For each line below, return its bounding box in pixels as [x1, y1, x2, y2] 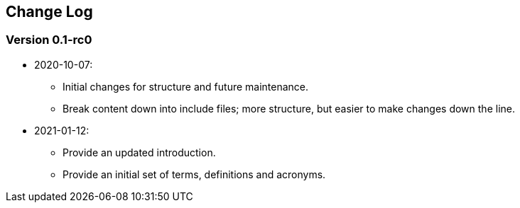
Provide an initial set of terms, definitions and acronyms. [63, 168, 326, 180]
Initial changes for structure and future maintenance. [63, 80, 309, 93]
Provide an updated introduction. [63, 146, 216, 158]
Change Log [6, 3, 93, 21]
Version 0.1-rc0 [6, 33, 92, 47]
